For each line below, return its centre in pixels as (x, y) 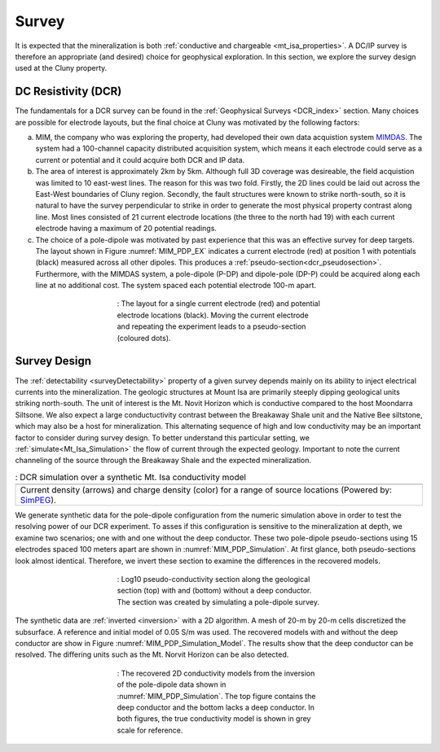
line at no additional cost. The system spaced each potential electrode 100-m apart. (176, 286)
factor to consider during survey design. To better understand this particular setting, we (162, 437)
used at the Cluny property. (61, 68)
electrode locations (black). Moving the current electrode (213, 315)
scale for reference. (150, 730)
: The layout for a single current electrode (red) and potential (219, 304)
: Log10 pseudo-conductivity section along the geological (213, 579)
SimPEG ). (38, 501)
